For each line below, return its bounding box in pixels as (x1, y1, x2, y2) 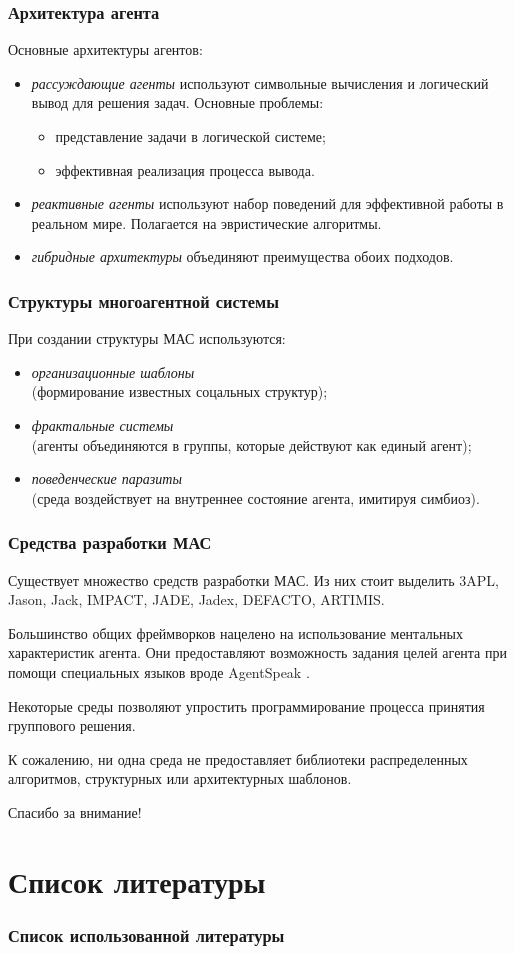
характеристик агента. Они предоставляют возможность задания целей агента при (8, 642, 507, 663)
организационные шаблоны (31, 361, 195, 382)
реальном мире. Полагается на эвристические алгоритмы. (31, 212, 382, 233)
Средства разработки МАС (8, 530, 212, 555)
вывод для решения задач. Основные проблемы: (31, 92, 324, 113)
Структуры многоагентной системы (8, 288, 279, 313)
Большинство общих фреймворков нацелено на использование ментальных (8, 622, 463, 643)
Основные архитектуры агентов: (8, 39, 203, 60)
